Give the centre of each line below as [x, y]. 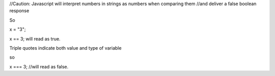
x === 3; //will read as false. [39, 66]
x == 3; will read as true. [35, 39]
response [19, 11]
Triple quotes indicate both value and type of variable [65, 48]
